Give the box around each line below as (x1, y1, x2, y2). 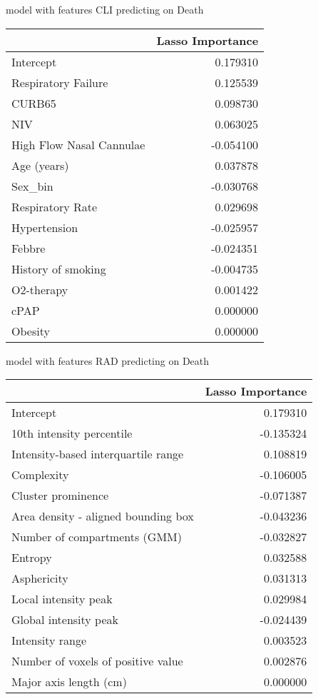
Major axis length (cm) (11, 673, 127, 690)
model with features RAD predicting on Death (6, 353, 210, 368)
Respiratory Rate (11, 198, 98, 215)
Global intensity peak (11, 611, 119, 628)
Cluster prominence (11, 487, 109, 504)
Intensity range (11, 632, 87, 649)
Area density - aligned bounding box (11, 508, 194, 525)
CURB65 (11, 94, 56, 111)
